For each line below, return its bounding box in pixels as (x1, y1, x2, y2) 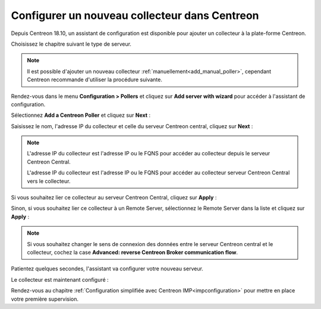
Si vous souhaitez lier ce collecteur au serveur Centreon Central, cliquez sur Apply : (11, 194, 217, 201)
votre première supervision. (11, 295, 79, 302)
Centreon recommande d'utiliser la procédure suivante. (27, 76, 163, 83)
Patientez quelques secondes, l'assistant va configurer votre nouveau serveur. (11, 265, 203, 272)
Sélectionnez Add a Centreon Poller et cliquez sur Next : (11, 112, 151, 119)
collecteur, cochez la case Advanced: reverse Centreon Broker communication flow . (27, 249, 238, 256)
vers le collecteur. (27, 177, 71, 184)
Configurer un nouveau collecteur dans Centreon (11, 9, 259, 22)
